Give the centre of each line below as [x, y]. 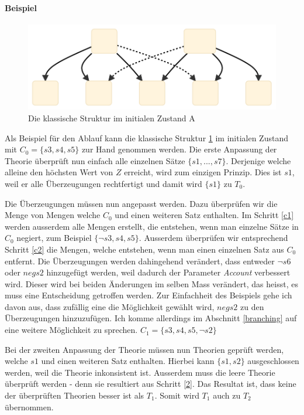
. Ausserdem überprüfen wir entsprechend [213, 238]
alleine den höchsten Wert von [59, 172]
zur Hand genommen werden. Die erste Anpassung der [179, 149]
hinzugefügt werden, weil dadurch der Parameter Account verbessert [168, 272]
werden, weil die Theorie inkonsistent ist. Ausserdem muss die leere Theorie [140, 372]
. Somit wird [177, 395]
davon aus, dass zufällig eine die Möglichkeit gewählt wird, [110, 306]
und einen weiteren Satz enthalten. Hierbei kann [128, 361]
